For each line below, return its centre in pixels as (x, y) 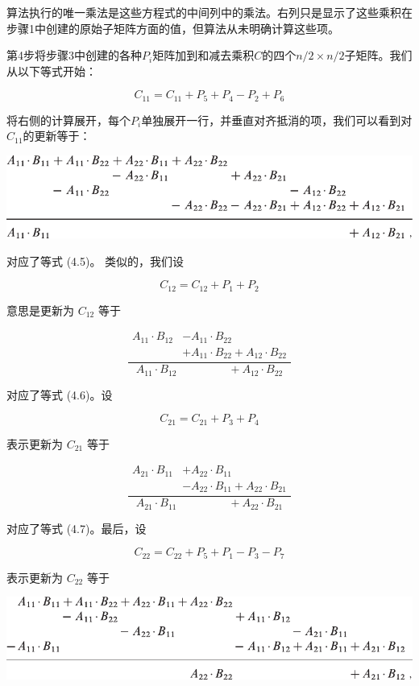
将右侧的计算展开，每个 (68, 120)
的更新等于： (57, 136)
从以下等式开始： (52, 70)
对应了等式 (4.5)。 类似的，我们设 (95, 260)
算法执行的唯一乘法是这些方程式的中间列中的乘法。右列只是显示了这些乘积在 (209, 12)
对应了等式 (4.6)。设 (60, 394)
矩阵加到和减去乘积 (203, 55)
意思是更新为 (40, 310)
